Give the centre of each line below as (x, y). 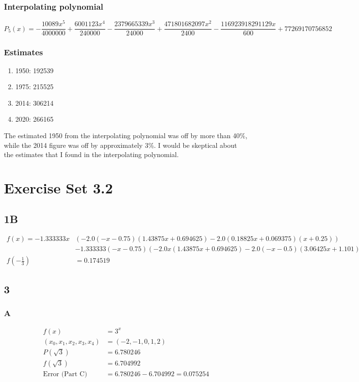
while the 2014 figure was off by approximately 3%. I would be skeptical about (121, 145)
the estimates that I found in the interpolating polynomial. (91, 154)
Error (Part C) (65, 374)
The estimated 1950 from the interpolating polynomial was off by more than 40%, (126, 135)
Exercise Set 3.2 (58, 187)
